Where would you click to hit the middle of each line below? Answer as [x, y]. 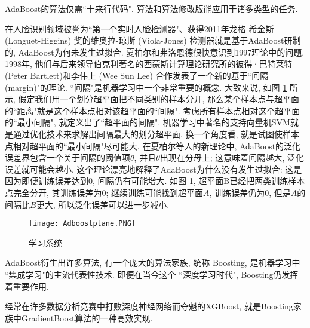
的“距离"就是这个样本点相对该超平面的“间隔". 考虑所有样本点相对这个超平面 [153, 110]
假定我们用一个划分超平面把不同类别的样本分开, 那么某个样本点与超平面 [159, 99]
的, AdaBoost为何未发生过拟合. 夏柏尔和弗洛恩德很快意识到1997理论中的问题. [155, 52]
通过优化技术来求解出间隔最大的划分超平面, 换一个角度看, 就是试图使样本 [156, 134]
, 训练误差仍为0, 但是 [250, 192]
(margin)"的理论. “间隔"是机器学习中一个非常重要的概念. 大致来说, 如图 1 [146, 87]
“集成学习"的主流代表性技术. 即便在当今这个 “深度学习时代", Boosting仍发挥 [152, 274]
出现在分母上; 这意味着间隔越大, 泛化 [232, 157]
